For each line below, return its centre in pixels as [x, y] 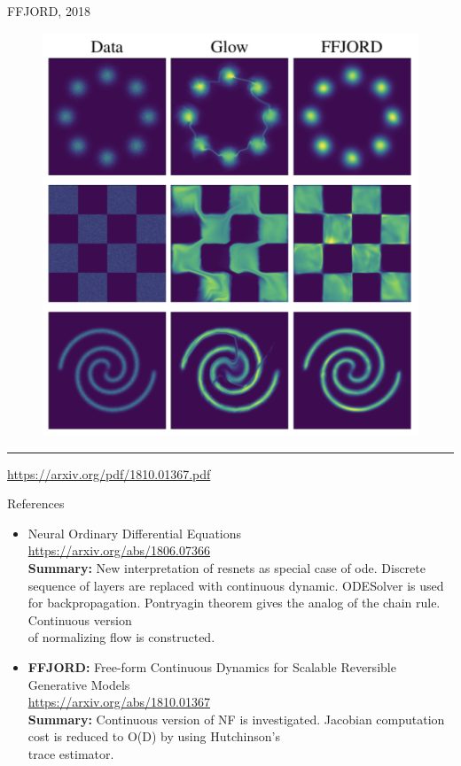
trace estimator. [71, 753]
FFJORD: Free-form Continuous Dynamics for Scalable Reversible [212, 667]
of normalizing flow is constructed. [121, 637]
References [36, 503]
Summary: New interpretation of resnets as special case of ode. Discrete [227, 568]
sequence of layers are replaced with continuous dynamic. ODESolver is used [236, 585]
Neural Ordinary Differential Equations [135, 533]
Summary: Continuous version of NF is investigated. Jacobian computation [236, 719]
